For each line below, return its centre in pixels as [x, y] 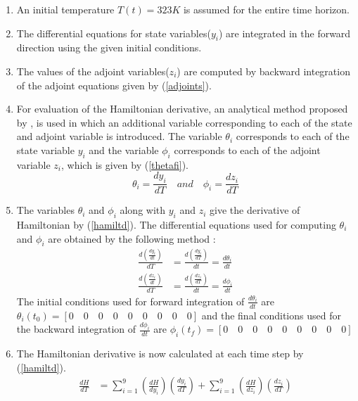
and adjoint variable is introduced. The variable [119, 136]
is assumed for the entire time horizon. [266, 9]
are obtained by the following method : [132, 238]
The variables [45, 210]
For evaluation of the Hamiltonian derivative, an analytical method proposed [182, 109]
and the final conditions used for [271, 315]
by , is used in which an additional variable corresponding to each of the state [184, 122]
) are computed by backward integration [263, 71]
